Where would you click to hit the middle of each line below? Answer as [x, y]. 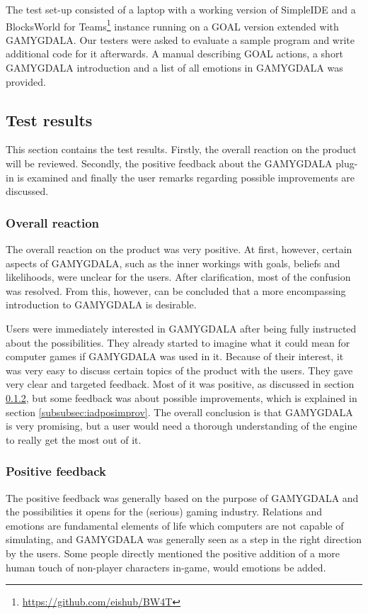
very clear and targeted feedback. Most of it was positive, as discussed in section [180, 384]
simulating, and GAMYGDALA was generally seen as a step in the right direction [184, 539]
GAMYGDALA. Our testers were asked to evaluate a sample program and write [180, 39]
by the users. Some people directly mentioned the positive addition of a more [173, 553]
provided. [26, 81]
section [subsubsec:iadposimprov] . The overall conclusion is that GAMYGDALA [179, 412]
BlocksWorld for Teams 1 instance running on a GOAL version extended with [172, 25]
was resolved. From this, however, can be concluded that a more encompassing [176, 290]
